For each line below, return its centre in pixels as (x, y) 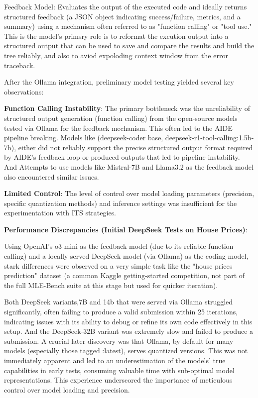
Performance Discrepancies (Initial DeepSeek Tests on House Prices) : (126, 229)
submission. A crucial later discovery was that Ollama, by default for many (119, 341)
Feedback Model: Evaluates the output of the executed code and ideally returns (126, 6)
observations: (24, 91)
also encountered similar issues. (52, 176)
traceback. (20, 65)
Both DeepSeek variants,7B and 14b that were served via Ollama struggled (119, 302)
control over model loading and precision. (67, 389)
